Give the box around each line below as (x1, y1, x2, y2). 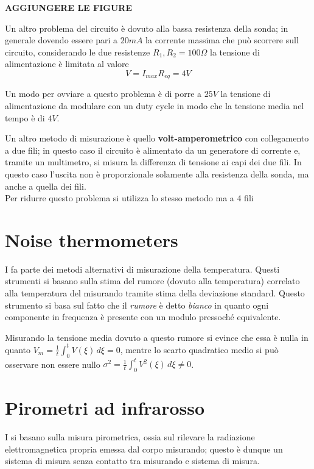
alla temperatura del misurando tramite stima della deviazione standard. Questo (5, 287, 305, 299)
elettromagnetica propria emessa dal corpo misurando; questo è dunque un (5, 442, 283, 455)
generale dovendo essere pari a (5, 34, 117, 46)
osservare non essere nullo (5, 357, 100, 370)
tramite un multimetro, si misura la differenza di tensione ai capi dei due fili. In (5, 156, 302, 168)
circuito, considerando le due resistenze (5, 45, 150, 58)
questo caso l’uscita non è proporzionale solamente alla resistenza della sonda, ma (5, 167, 309, 180)
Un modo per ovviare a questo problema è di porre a (5, 87, 202, 100)
